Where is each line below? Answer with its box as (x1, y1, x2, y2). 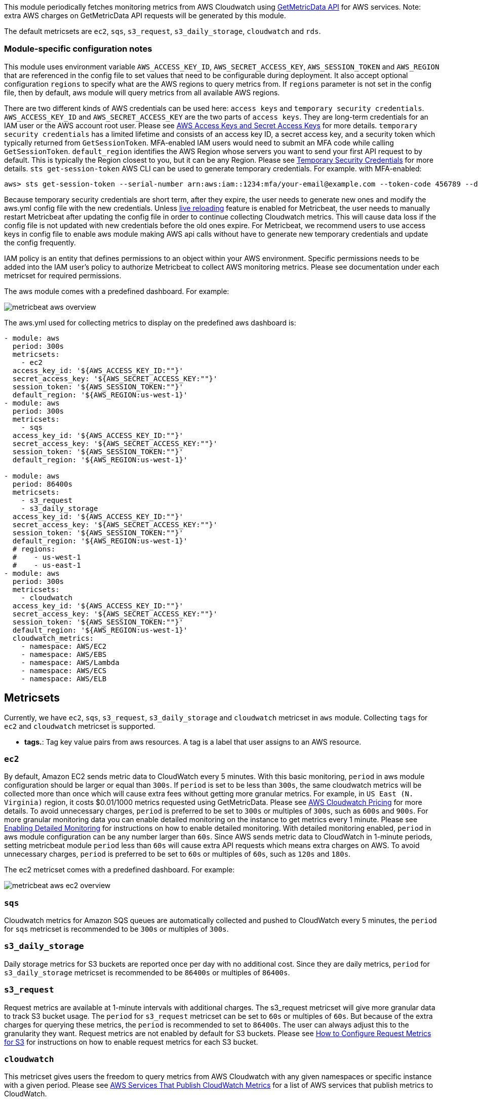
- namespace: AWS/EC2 (21, 642, 107, 650)
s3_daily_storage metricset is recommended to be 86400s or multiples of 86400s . (4, 968, 290, 977)
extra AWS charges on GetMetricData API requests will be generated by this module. (4, 11, 286, 20)
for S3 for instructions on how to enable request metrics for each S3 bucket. (4, 1037, 258, 1046)
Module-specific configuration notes (4, 44, 152, 54)
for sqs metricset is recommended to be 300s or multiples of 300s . (4, 925, 229, 934)
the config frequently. (4, 238, 76, 247)
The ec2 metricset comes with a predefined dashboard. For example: (4, 865, 235, 874)
